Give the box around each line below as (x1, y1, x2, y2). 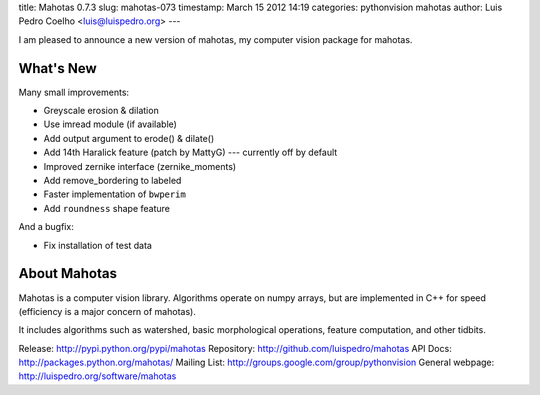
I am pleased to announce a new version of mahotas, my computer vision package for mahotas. (18, 33, 413, 45)
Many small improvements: (18, 86, 130, 98)
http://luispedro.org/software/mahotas (18, 370, 177, 382)
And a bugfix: (18, 221, 74, 233)
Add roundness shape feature (43, 202, 170, 214)
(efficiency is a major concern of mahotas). (18, 305, 197, 317)
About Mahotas (18, 265, 117, 282)
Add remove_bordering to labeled (43, 175, 182, 187)
